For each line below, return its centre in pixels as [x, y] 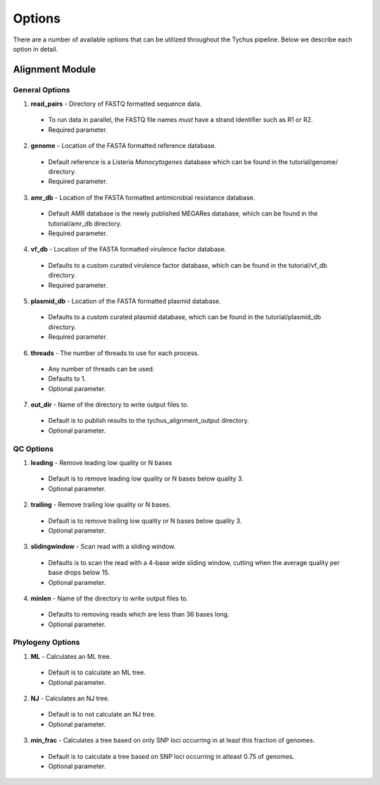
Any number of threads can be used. [101, 369]
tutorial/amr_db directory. [85, 223]
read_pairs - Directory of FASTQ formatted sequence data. [116, 104]
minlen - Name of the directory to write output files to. [109, 598]
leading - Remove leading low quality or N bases [101, 463]
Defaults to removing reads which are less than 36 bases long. [139, 614]
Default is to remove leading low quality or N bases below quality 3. [146, 478]
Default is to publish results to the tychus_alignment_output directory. [149, 421]
